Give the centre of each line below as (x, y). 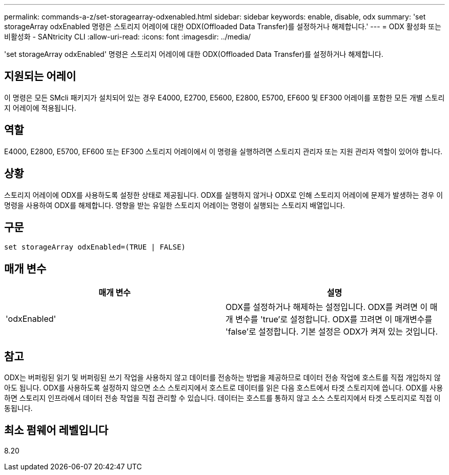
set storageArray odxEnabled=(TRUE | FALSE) (95, 247)
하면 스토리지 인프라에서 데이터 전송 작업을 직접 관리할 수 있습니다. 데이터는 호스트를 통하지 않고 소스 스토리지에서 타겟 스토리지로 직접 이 (222, 398)
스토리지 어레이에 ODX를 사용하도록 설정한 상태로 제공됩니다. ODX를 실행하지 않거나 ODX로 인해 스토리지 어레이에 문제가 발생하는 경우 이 (224, 195)
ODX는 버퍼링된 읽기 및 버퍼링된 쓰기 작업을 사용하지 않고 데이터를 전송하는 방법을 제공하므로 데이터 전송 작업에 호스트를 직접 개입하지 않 (222, 378)
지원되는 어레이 (40, 76)
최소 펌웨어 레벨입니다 (56, 430)
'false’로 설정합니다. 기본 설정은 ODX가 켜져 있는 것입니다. (332, 332)
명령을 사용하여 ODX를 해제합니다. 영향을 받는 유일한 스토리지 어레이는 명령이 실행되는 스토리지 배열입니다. (175, 205)
